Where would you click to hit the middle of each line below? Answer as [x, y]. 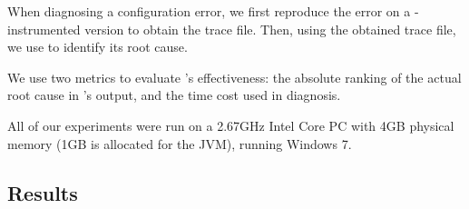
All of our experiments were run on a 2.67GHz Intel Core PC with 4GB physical [231, 125]
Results [43, 192]
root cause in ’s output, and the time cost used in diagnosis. [174, 95]
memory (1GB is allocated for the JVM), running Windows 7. [180, 143]
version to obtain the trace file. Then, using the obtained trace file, [270, 29]
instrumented [44, 29]
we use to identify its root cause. [98, 47]
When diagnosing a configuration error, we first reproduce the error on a [209, 11]
